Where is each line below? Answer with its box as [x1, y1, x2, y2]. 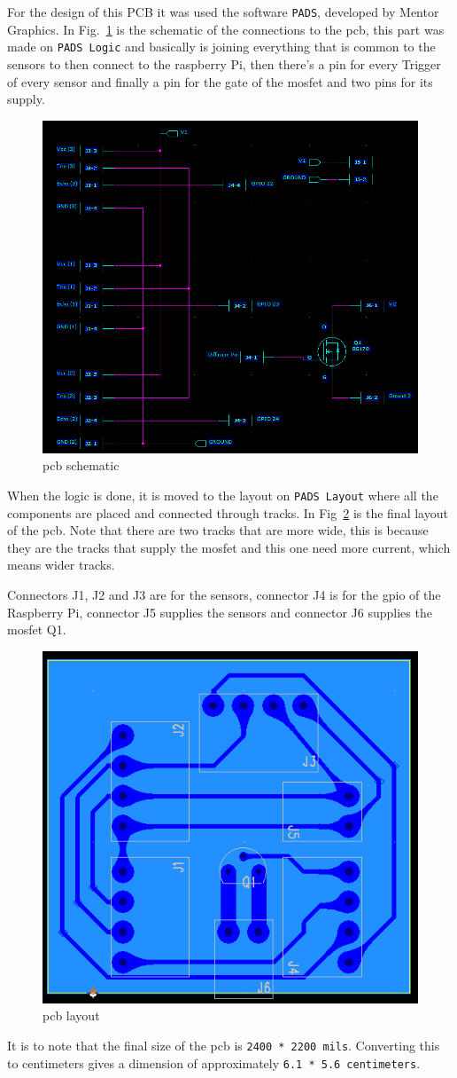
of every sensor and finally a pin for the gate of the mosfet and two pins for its [7, 72, 433, 90]
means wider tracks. [7, 555, 115, 574]
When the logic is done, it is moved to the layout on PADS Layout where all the [7, 485, 438, 504]
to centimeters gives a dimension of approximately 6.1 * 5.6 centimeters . [7, 1053, 421, 1072]
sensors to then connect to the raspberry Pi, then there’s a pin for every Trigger [7, 54, 441, 73]
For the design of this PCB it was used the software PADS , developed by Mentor [7, 3, 439, 20]
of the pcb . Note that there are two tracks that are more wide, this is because [7, 521, 429, 539]
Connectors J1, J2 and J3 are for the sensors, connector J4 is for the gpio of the [7, 586, 441, 603]
